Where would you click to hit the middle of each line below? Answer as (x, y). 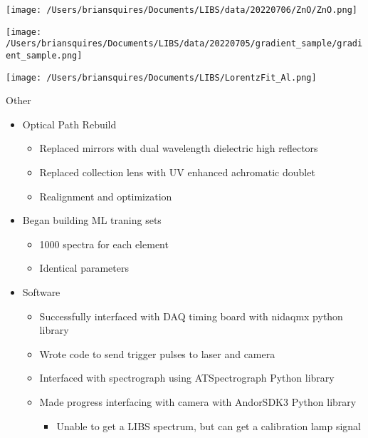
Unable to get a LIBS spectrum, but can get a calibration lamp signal (209, 426)
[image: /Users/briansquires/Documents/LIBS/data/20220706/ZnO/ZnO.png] (182, 10)
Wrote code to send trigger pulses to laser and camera (157, 353)
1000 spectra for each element (104, 244)
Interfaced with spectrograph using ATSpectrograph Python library (187, 378)
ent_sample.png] (44, 55)
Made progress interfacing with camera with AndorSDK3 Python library (198, 402)
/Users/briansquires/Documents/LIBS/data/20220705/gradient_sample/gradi (184, 44)
